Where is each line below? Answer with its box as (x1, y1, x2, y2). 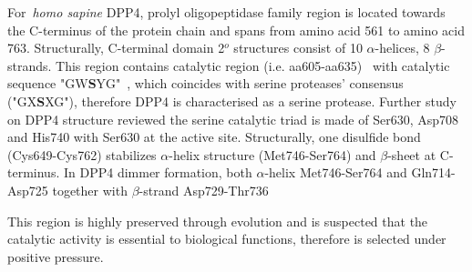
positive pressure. (7, 247, 104, 266)
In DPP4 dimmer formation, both (63, 163, 252, 182)
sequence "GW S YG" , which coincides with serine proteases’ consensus (7, 74, 404, 93)
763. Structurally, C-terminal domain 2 (7, 38, 225, 57)
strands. (7, 55, 52, 75)
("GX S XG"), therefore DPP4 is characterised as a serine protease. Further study (7, 91, 457, 110)
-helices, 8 (375, 38, 430, 57)
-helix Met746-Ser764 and (264, 163, 407, 182)
